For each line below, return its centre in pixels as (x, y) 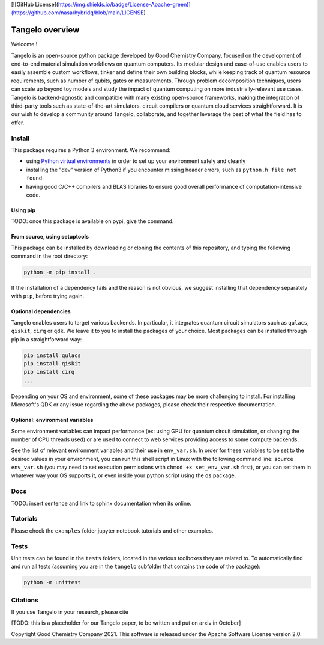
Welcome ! (24, 44)
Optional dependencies (41, 311)
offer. (18, 123)
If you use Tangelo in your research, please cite (70, 612)
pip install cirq (49, 372)
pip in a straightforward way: (46, 339)
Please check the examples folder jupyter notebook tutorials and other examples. (112, 530)
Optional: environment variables (52, 420)
